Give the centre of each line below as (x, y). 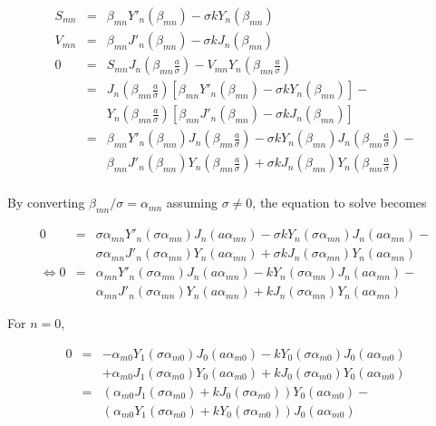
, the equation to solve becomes (339, 203)
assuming (192, 203)
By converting (46, 203)
